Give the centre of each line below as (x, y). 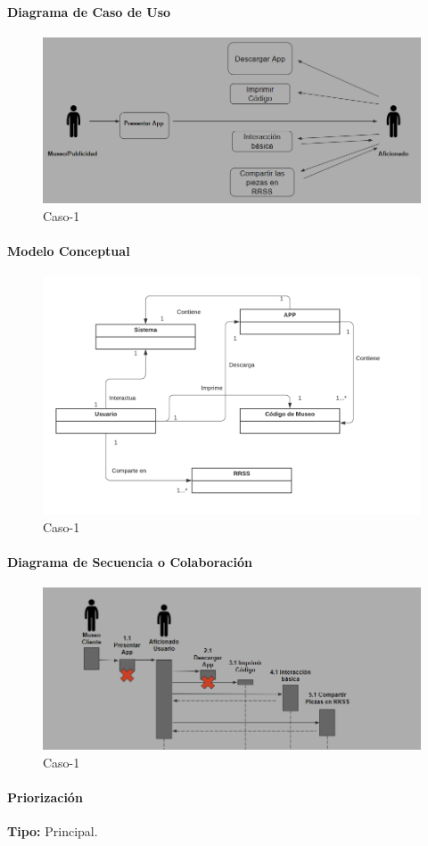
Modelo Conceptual (69, 250)
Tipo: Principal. (53, 831)
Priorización (45, 797)
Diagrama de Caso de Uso (89, 11)
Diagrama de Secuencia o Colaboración (130, 562)
